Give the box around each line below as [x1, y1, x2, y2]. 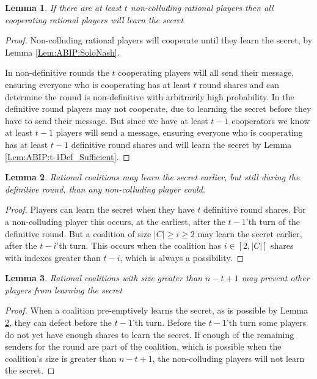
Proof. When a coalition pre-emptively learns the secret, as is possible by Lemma [5, 304, 308, 317]
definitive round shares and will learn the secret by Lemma [71, 138, 292, 150]
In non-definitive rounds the [5, 66, 109, 79]
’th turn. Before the [132, 316, 206, 329]
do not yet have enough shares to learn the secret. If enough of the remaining [5, 328, 294, 340]
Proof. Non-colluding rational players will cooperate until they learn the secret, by [5, 34, 313, 46]
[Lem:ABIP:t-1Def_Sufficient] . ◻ [5, 150, 130, 163]
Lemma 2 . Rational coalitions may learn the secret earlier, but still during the [5, 171, 300, 183]
